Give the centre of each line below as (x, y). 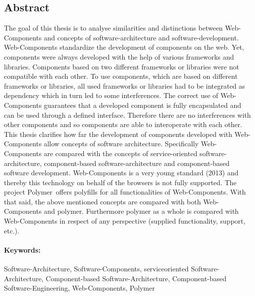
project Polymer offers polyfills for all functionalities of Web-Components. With (125, 192)
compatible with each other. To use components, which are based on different (121, 76)
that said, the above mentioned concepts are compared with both (103, 201)
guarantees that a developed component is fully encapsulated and (143, 105)
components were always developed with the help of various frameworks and (119, 56)
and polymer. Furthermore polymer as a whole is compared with (141, 211)
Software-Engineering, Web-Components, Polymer (79, 288)
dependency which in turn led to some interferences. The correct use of (111, 95)
